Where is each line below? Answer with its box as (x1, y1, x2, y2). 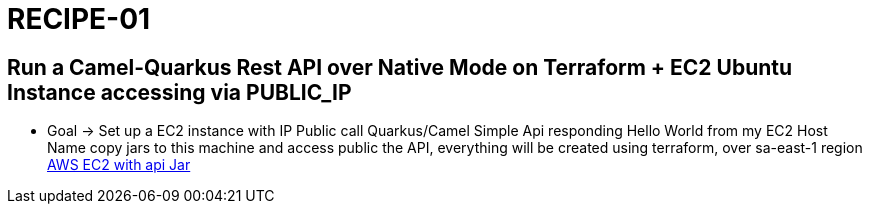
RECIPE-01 (7, 2, 151, 36)
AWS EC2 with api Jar (47, 156, 191, 174)
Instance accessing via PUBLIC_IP (7, 79, 352, 105)
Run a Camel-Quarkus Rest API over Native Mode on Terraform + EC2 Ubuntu (7, 54, 793, 80)
